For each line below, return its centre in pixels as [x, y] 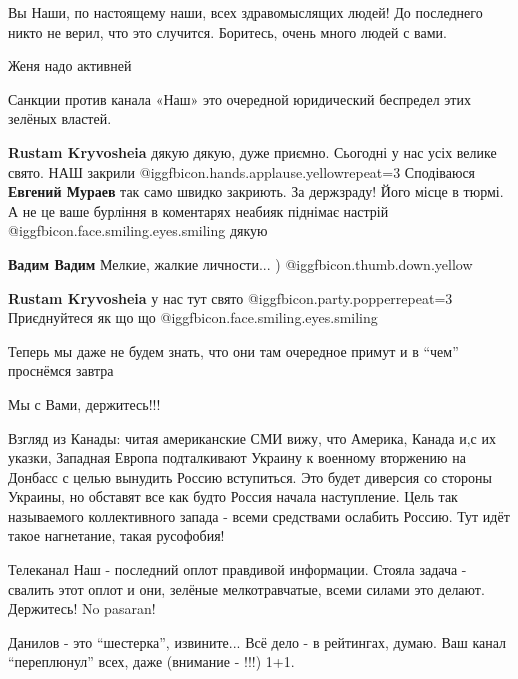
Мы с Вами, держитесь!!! [84, 403]
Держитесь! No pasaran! [82, 608]
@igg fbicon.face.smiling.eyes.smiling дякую [138, 230]
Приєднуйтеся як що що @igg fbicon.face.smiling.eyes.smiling [193, 317]
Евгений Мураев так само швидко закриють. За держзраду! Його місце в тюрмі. [256, 191]
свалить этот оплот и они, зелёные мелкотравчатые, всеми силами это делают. [246, 588]
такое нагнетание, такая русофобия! [116, 535]
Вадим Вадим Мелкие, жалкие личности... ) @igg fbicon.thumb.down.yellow [240, 263]
